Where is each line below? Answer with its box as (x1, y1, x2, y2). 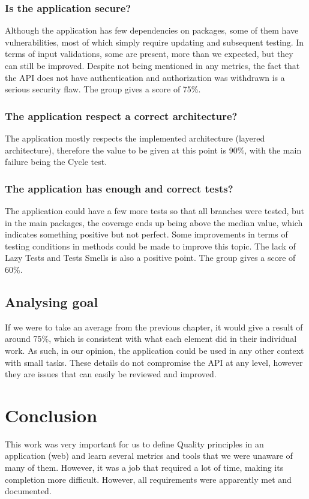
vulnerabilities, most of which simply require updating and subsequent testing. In (5, 35, 304, 48)
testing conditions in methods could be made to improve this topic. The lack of (5, 239, 296, 252)
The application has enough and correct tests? (5, 181, 233, 196)
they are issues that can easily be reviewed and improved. (5, 368, 217, 380)
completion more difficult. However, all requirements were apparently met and (5, 473, 292, 485)
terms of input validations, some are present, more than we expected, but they (5, 47, 293, 60)
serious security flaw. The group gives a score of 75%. (5, 83, 201, 95)
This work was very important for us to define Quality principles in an (5, 437, 264, 450)
